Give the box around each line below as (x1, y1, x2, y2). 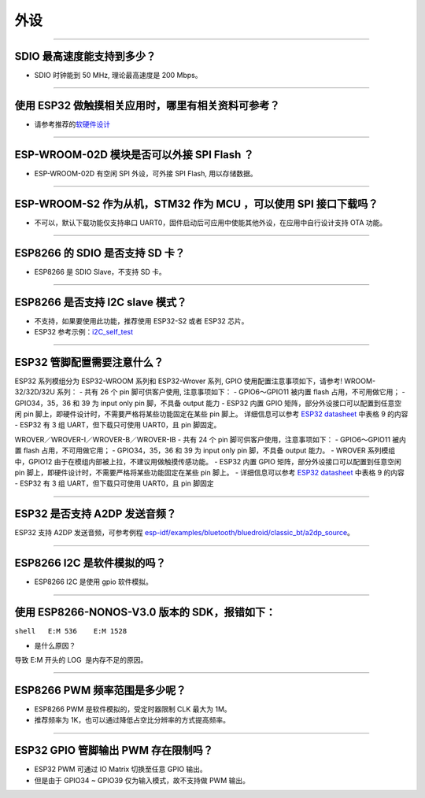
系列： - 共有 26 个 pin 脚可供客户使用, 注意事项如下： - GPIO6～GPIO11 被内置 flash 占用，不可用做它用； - (56, 387, 405, 397)
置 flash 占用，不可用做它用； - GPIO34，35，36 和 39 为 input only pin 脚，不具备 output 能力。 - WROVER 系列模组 (14, 445, 396, 456)
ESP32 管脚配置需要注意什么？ (14, 355, 164, 369)
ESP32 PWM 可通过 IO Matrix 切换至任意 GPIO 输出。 (34, 764, 208, 774)
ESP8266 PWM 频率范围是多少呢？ (14, 683, 187, 696)
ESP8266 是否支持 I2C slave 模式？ (14, 295, 187, 308)
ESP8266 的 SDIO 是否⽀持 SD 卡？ (14, 246, 186, 260)
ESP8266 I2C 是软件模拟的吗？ (14, 556, 166, 570)
